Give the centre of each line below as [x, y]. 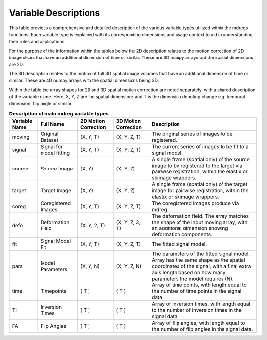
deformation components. [182, 234]
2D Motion [92, 121]
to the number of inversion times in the [197, 310]
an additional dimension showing [190, 228]
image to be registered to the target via [197, 166]
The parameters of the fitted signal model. [201, 254]
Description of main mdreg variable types [59, 114]
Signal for [51, 147]
